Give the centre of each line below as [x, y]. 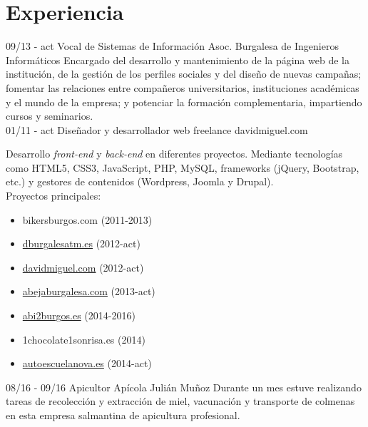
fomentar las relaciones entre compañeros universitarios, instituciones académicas [183, 87]
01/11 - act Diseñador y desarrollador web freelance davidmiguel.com [157, 129]
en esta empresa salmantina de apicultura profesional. [123, 415]
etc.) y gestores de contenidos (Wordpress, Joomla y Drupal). [140, 181]
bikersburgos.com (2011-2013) [87, 219]
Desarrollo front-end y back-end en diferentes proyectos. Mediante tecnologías [174, 154]
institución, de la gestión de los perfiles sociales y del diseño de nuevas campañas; [184, 74]
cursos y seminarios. [50, 116]
